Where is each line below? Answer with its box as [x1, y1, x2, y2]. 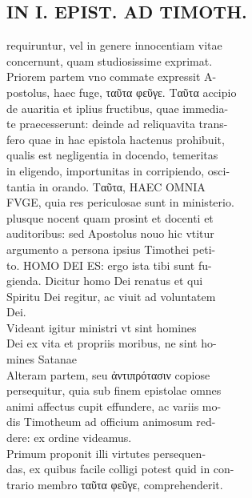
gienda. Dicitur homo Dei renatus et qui [6, 272, 203, 289]
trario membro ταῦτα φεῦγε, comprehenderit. [6, 476, 223, 492]
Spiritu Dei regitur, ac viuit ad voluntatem [6, 287, 216, 304]
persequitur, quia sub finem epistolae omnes [6, 382, 222, 399]
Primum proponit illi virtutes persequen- [6, 444, 206, 461]
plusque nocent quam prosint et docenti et [6, 209, 214, 226]
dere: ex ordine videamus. [6, 429, 132, 446]
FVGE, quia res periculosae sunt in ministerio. [6, 194, 234, 211]
